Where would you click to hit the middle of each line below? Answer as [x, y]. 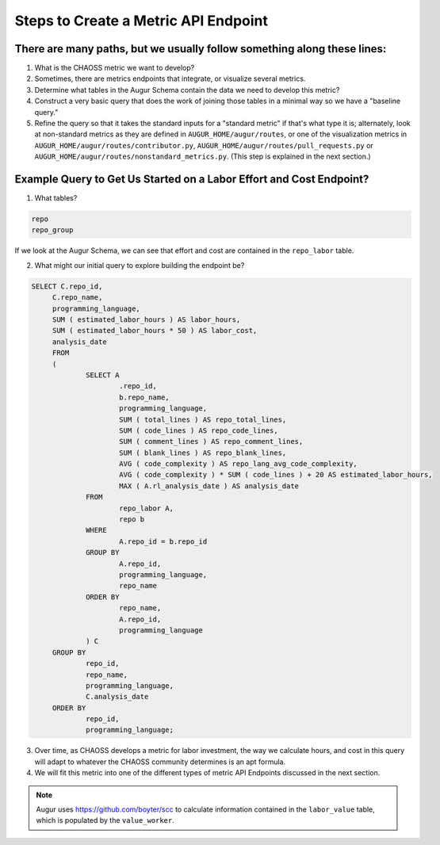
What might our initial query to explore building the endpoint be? [140, 265]
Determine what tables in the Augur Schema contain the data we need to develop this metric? [187, 90]
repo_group [52, 230]
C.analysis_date [117, 697]
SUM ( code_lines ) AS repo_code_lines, [199, 430]
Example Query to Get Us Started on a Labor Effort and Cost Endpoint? [192, 179]
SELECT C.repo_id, [67, 286]
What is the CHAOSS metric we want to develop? [115, 68]
